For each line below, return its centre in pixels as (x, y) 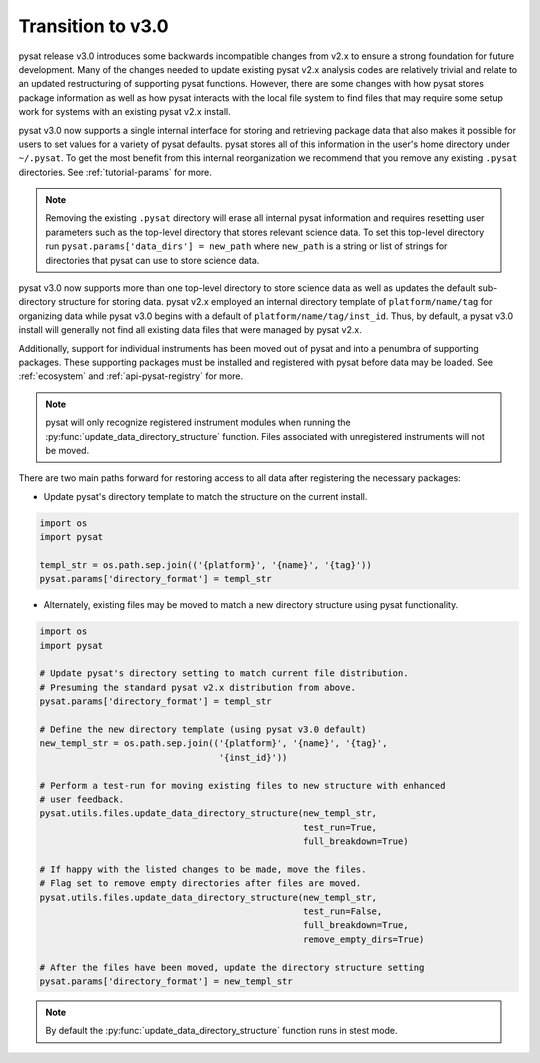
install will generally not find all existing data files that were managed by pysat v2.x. (190, 330)
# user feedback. (82, 799)
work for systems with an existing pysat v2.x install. (125, 112)
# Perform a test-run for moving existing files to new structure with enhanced (242, 785)
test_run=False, (343, 911)
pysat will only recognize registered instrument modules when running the (198, 422)
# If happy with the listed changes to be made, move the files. (203, 869)
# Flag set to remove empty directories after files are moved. (200, 883)
